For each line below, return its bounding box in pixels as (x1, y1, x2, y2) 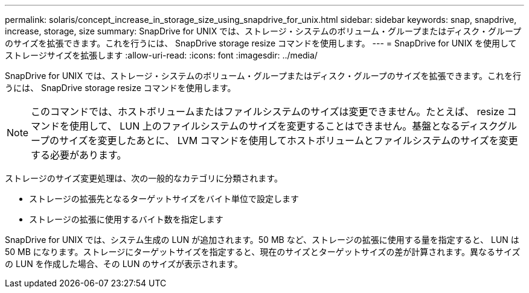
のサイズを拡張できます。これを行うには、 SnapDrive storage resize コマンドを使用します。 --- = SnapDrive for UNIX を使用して (5, 38, 517, 48)
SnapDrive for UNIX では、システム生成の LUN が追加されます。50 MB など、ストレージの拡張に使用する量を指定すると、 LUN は (5, 235, 519, 245)
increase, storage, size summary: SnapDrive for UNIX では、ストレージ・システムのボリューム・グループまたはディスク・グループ (5, 26, 522, 36)
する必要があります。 (31, 149, 127, 161)
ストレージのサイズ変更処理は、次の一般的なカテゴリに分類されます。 (5, 173, 283, 183)
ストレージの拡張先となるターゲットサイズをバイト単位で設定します (29, 194, 299, 204)
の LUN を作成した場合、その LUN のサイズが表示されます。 (5, 259, 243, 269)
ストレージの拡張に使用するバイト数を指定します (29, 214, 223, 224)
